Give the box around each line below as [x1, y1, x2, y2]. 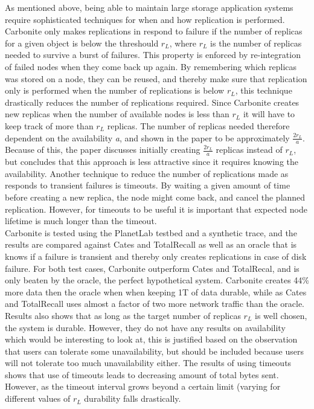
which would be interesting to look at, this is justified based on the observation [5, 333, 298, 346]
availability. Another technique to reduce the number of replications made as [5, 167, 289, 179]
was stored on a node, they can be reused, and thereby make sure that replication [5, 72, 307, 85]
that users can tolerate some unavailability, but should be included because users [5, 344, 304, 357]
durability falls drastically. [84, 392, 181, 405]
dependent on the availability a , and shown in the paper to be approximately [5, 131, 290, 144]
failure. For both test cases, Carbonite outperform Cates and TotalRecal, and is [5, 262, 300, 274]
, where [169, 36, 197, 49]
